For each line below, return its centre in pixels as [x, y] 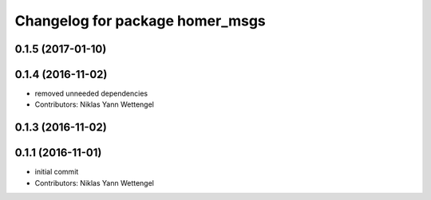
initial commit [57, 172]
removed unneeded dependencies [91, 94]
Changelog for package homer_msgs [140, 21]
